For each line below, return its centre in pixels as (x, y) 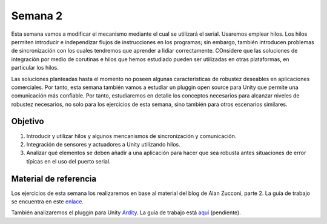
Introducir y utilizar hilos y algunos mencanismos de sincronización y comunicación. (131, 136)
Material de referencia (54, 179)
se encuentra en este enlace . (48, 202)
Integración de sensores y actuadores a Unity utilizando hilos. (104, 144)
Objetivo (28, 121)
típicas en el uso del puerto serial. (69, 161)
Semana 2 (37, 16)
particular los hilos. (35, 68)
